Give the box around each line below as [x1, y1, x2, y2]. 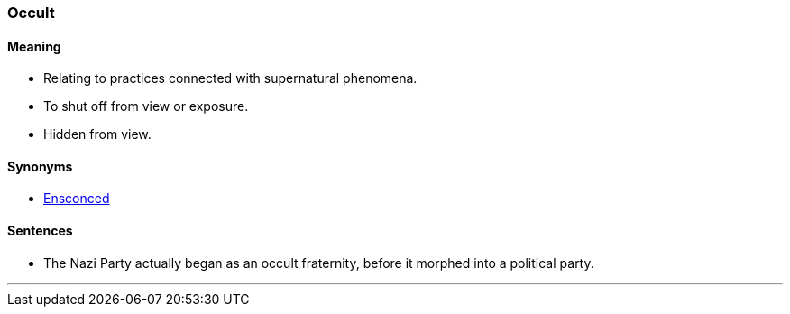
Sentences [7, 223, 73, 239]
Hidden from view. [43, 126, 152, 143]
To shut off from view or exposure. [43, 98, 249, 115]
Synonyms [7, 158, 73, 174]
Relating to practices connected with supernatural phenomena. [43, 70, 418, 87]
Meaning [7, 38, 61, 54]
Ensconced [43, 190, 110, 207]
